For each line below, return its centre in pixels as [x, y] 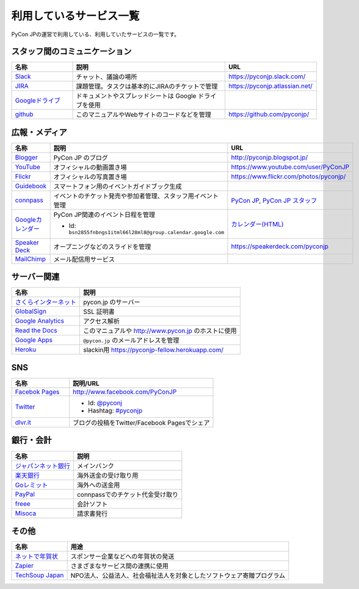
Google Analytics [39, 321]
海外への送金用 [98, 485]
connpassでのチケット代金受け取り [128, 494]
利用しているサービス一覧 [75, 16]
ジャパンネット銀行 [42, 466]
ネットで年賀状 [36, 557]
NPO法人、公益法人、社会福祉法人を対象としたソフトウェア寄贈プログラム [178, 576]
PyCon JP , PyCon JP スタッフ [274, 200]
